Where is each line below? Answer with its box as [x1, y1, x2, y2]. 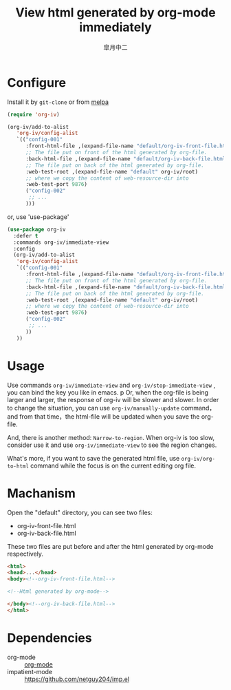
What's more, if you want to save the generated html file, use [7, 454, 180, 462]
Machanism [7, 485, 76, 501]
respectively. [7, 550, 43, 558]
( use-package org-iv [7, 226, 67, 233]
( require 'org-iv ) [7, 111, 60, 118]
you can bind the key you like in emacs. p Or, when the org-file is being [7, 388, 208, 397]
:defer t [13, 232, 38, 239]
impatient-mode [7, 667, 53, 676]
